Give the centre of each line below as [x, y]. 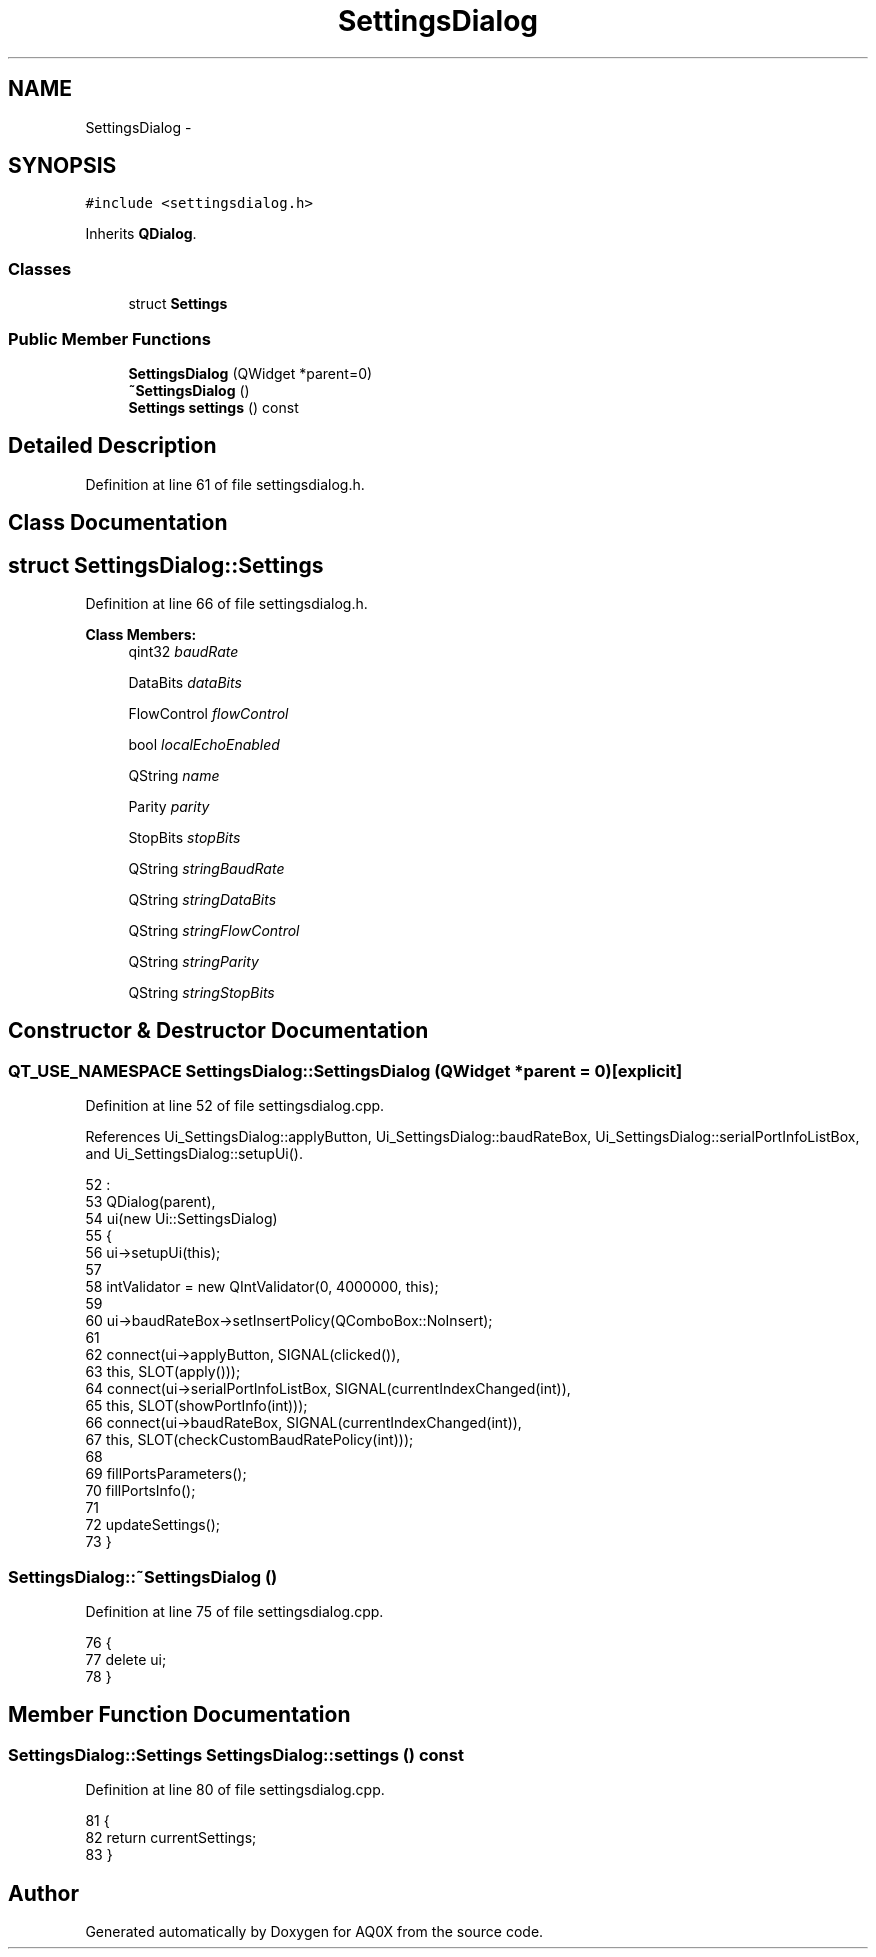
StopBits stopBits [184, 838]
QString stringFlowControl [214, 931]
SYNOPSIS [62, 166]
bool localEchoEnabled [204, 745]
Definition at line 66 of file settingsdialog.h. [226, 604]
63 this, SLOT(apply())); [163, 1372]
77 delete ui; [126, 1660]
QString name [174, 776]
